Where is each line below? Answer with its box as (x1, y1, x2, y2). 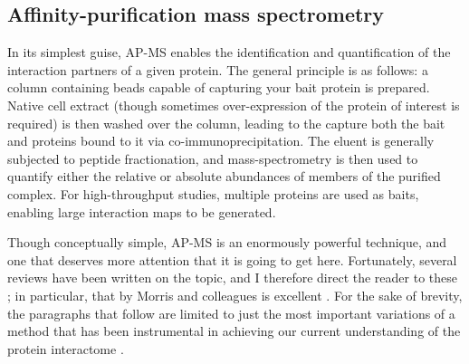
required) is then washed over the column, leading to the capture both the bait (7, 113, 445, 132)
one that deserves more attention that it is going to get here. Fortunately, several (7, 250, 457, 269)
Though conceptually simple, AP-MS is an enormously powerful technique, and (7, 233, 447, 252)
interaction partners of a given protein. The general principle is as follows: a (7, 60, 428, 79)
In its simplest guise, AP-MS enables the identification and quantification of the (7, 43, 451, 62)
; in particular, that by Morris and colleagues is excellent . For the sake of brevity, (7, 285, 463, 304)
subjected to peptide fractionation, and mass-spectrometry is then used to (7, 148, 418, 168)
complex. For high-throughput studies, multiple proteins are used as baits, (7, 184, 419, 203)
